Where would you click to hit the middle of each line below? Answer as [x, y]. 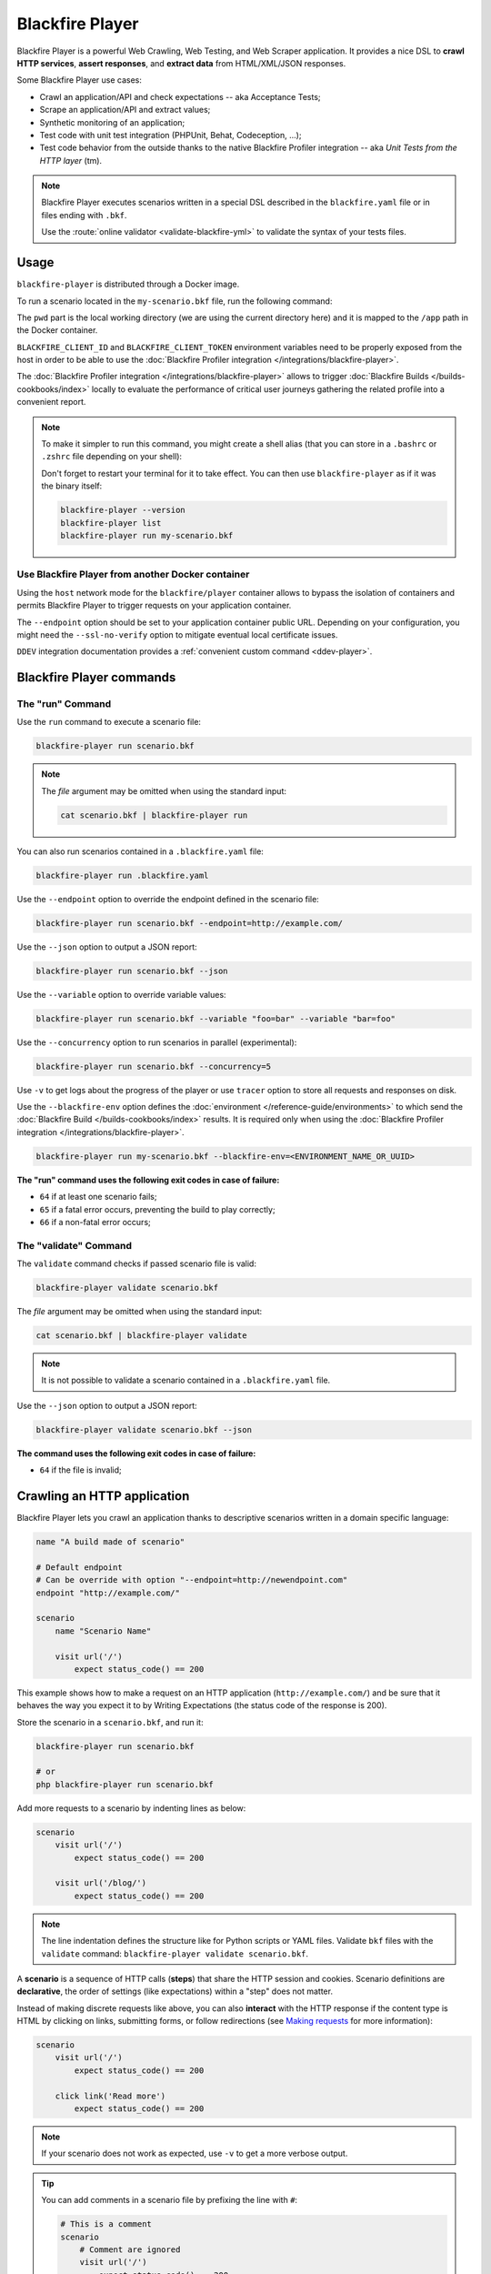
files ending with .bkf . [84, 215]
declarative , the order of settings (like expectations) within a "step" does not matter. [175, 1991]
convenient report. [51, 402]
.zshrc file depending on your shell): [111, 457]
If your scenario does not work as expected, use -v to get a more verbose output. [195, 2153]
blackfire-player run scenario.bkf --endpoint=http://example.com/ [190, 923]
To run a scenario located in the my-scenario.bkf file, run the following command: [175, 301]
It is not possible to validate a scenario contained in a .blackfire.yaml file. [186, 1380]
